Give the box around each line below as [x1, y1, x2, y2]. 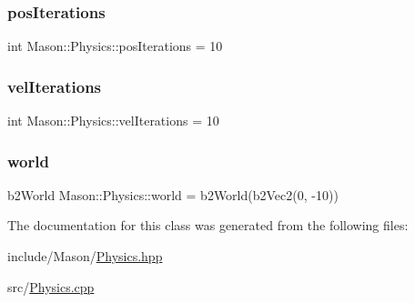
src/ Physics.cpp [7, 277, 95, 296]
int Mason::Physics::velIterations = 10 [7, 111, 219, 130]
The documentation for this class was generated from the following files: [7, 216, 409, 235]
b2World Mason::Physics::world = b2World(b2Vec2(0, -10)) [7, 185, 339, 204]
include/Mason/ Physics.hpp [7, 247, 163, 266]
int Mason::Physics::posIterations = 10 [7, 36, 223, 56]
